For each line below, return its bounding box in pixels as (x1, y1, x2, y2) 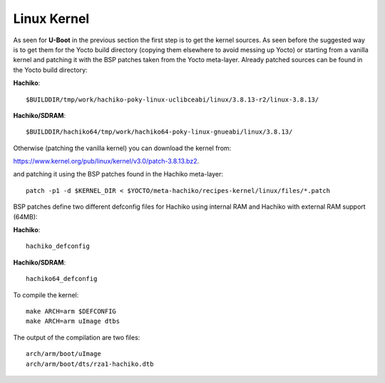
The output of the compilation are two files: (13, 333, 140, 342)
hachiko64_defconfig (26, 275, 98, 283)
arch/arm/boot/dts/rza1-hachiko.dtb (26, 359, 154, 368)
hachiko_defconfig (26, 242, 91, 250)
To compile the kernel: (13, 290, 79, 299)
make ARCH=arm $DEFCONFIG (26, 307, 117, 315)
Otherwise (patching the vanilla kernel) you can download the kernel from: (13, 144, 232, 152)
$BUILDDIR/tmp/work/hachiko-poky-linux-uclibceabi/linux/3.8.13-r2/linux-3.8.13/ (26, 95, 319, 104)
